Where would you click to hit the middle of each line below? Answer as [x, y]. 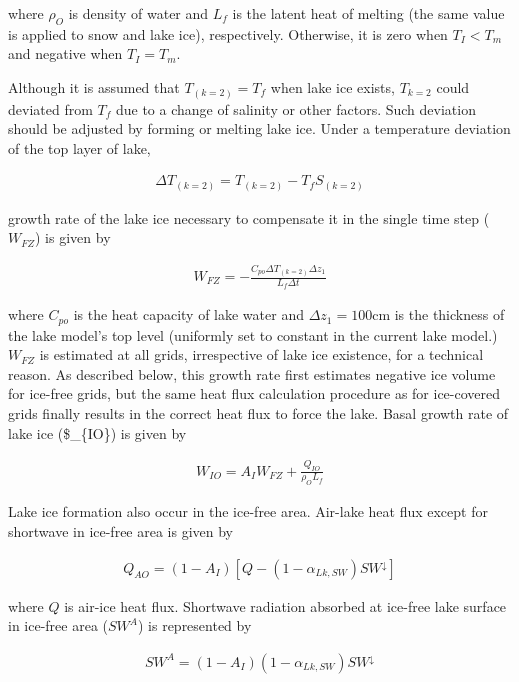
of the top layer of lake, [79, 147]
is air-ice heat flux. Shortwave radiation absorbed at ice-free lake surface [285, 605]
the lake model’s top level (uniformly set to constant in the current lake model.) [253, 334]
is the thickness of [449, 314]
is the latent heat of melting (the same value [368, 13]
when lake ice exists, [332, 86]
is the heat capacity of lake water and [188, 314]
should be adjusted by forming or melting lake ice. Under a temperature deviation [259, 128]
